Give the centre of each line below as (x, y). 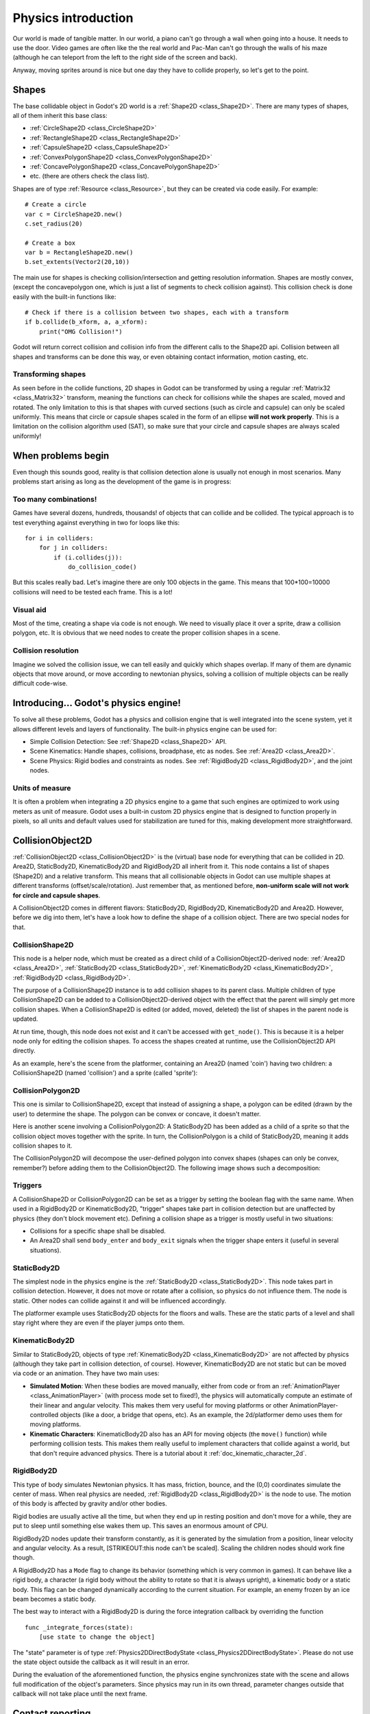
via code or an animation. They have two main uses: (86, 1373)
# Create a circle (56, 205)
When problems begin (61, 456)
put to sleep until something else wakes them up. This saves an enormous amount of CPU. (140, 1526)
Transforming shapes (49, 374)
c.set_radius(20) (54, 224)
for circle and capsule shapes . (57, 895)
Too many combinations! (55, 499)
